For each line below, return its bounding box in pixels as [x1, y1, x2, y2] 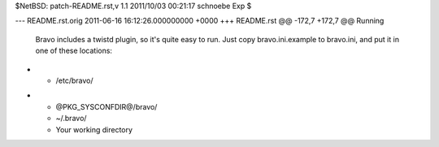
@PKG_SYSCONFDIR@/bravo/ [55, 102, 158, 111]
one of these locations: [35, 45, 113, 56]
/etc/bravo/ [55, 76, 93, 85]
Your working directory [55, 124, 133, 134]
